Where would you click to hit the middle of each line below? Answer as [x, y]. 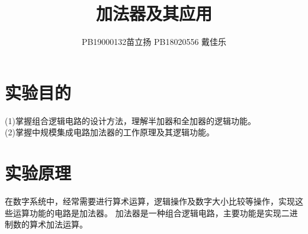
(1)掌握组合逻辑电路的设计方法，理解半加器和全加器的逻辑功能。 [130, 120]
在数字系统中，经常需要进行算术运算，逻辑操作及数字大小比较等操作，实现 [150, 201]
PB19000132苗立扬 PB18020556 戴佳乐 [154, 42]
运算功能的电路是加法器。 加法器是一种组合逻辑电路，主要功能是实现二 [151, 212]
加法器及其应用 [154, 13]
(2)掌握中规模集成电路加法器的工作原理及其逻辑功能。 [110, 132]
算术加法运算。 [58, 224]
